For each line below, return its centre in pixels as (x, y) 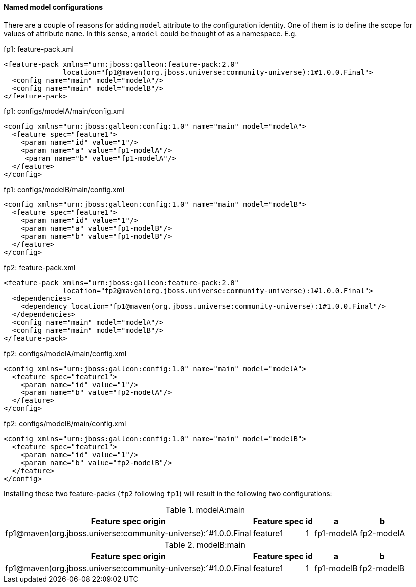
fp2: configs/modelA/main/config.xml (65, 353)
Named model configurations (53, 7)
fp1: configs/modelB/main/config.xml (64, 189)
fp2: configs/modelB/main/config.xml (65, 423)
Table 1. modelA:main (205, 510)
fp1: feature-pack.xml (39, 49)
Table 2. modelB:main (205, 544)
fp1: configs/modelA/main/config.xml (64, 111)
